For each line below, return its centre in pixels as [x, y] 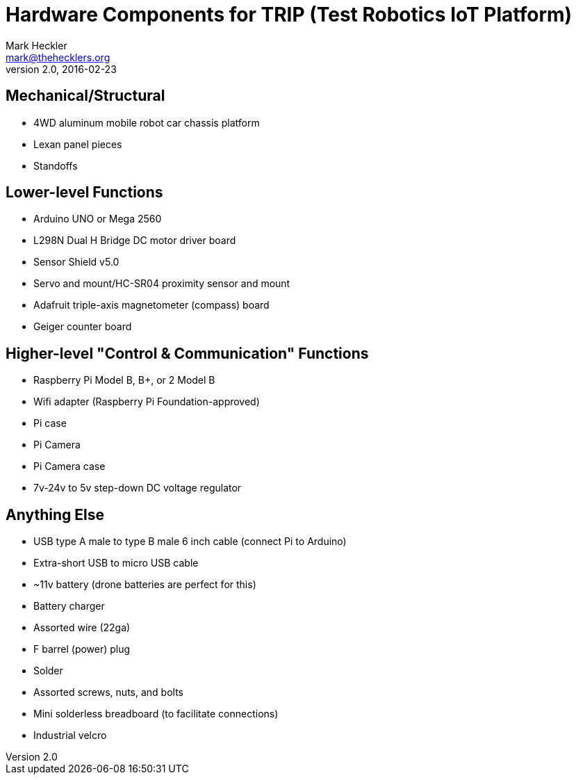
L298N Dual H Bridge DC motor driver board [135, 241]
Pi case [50, 423]
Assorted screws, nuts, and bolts [108, 692]
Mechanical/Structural [85, 96]
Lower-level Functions [84, 193]
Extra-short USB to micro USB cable [116, 563]
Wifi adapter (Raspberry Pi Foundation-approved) [147, 402]
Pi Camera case [69, 466]
